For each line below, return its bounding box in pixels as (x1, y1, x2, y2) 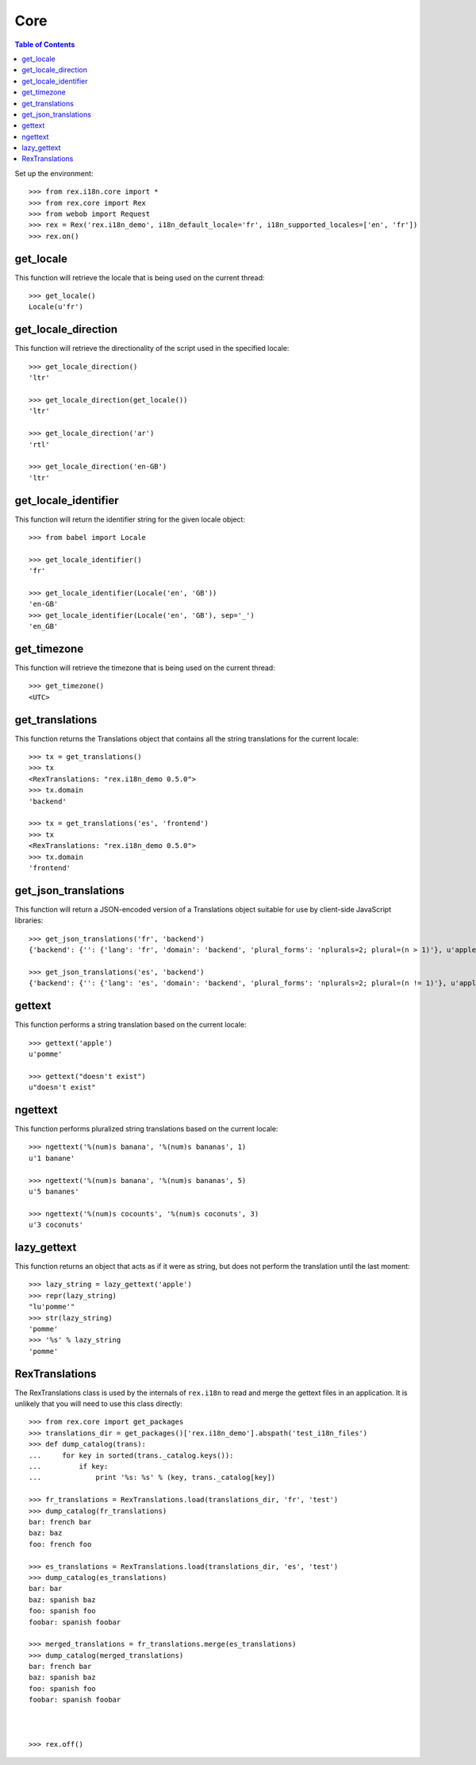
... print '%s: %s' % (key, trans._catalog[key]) (29, 1473, 276, 1482)
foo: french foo (29, 1540, 92, 1548)
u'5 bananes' (29, 1187, 79, 1196)
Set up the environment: (14, 168, 94, 178)
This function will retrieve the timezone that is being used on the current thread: (14, 663, 275, 672)
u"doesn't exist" (29, 1083, 96, 1092)
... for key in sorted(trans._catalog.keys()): (29, 1451, 234, 1460)
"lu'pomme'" (29, 1302, 75, 1312)
